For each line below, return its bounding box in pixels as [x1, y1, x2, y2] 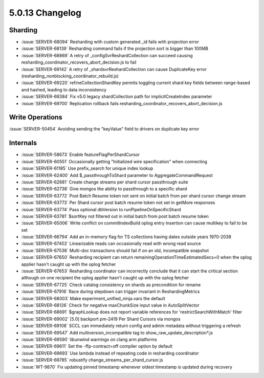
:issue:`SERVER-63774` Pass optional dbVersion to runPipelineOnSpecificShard [21, 206, 181, 212]
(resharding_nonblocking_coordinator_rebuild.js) [21, 73, 119, 79]
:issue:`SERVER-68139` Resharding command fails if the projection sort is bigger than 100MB [21, 45, 209, 51]
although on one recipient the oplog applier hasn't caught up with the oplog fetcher [21, 275, 189, 281]
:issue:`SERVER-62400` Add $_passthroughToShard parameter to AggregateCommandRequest [21, 172, 213, 178]
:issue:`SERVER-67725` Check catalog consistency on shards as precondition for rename [21, 282, 201, 288]
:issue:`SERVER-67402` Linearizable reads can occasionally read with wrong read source [21, 241, 201, 246]
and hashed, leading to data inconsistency [21, 87, 107, 92]
